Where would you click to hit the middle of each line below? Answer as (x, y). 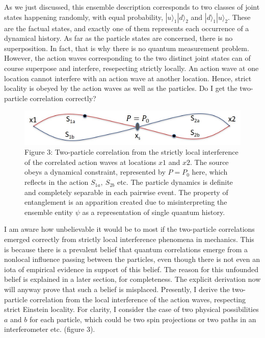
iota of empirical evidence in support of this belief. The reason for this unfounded (131, 269)
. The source (209, 162)
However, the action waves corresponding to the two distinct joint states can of (127, 58)
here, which (210, 172)
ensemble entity (49, 212)
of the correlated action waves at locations (90, 162)
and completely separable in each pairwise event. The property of (126, 192)
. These (239, 17)
